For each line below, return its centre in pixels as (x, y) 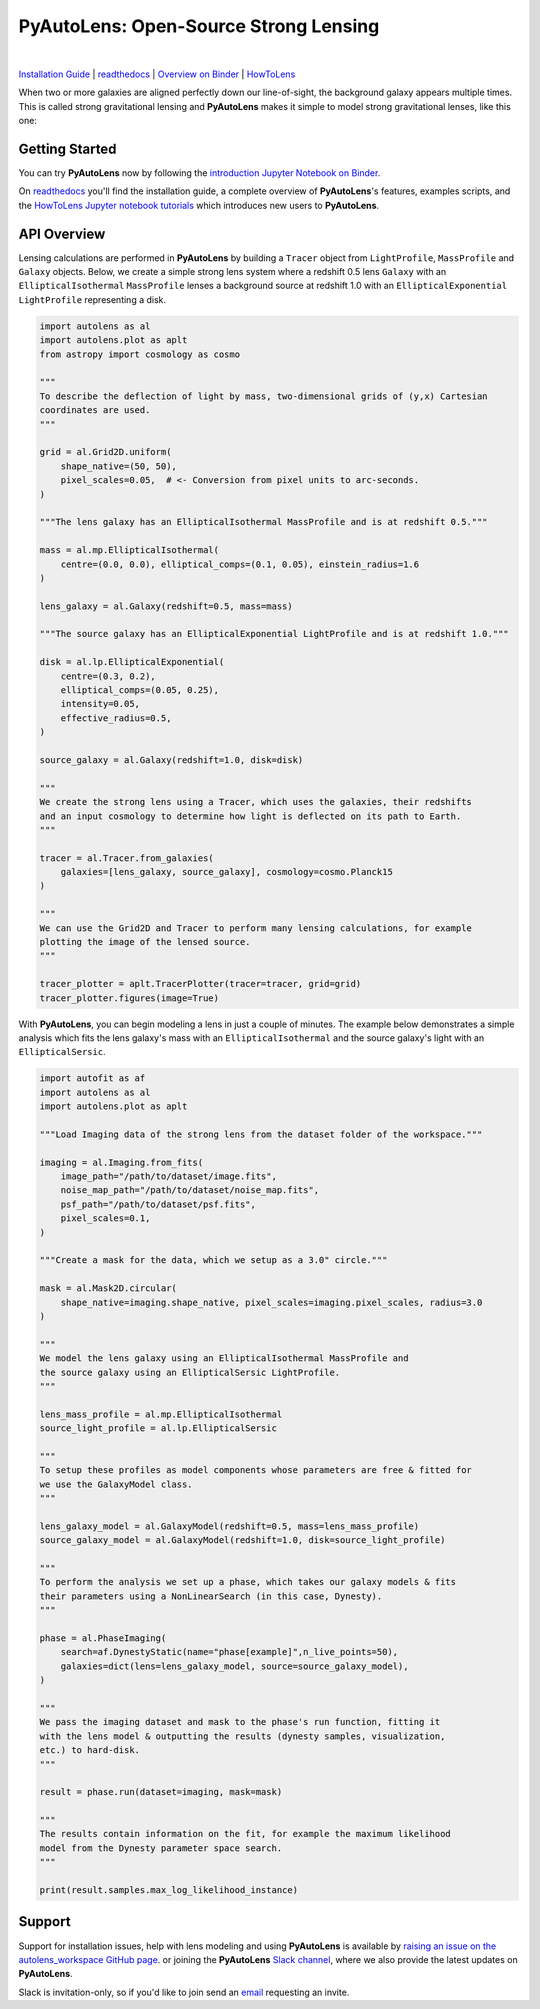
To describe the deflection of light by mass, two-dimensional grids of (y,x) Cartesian (264, 396)
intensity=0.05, (100, 704)
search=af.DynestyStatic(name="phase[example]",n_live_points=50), (229, 1652)
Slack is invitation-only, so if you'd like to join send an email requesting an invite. (184, 1992)
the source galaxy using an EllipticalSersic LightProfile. (190, 1372)
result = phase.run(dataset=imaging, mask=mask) (161, 1792)
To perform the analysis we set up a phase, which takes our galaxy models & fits (248, 1582)
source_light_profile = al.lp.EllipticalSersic (158, 1428)
